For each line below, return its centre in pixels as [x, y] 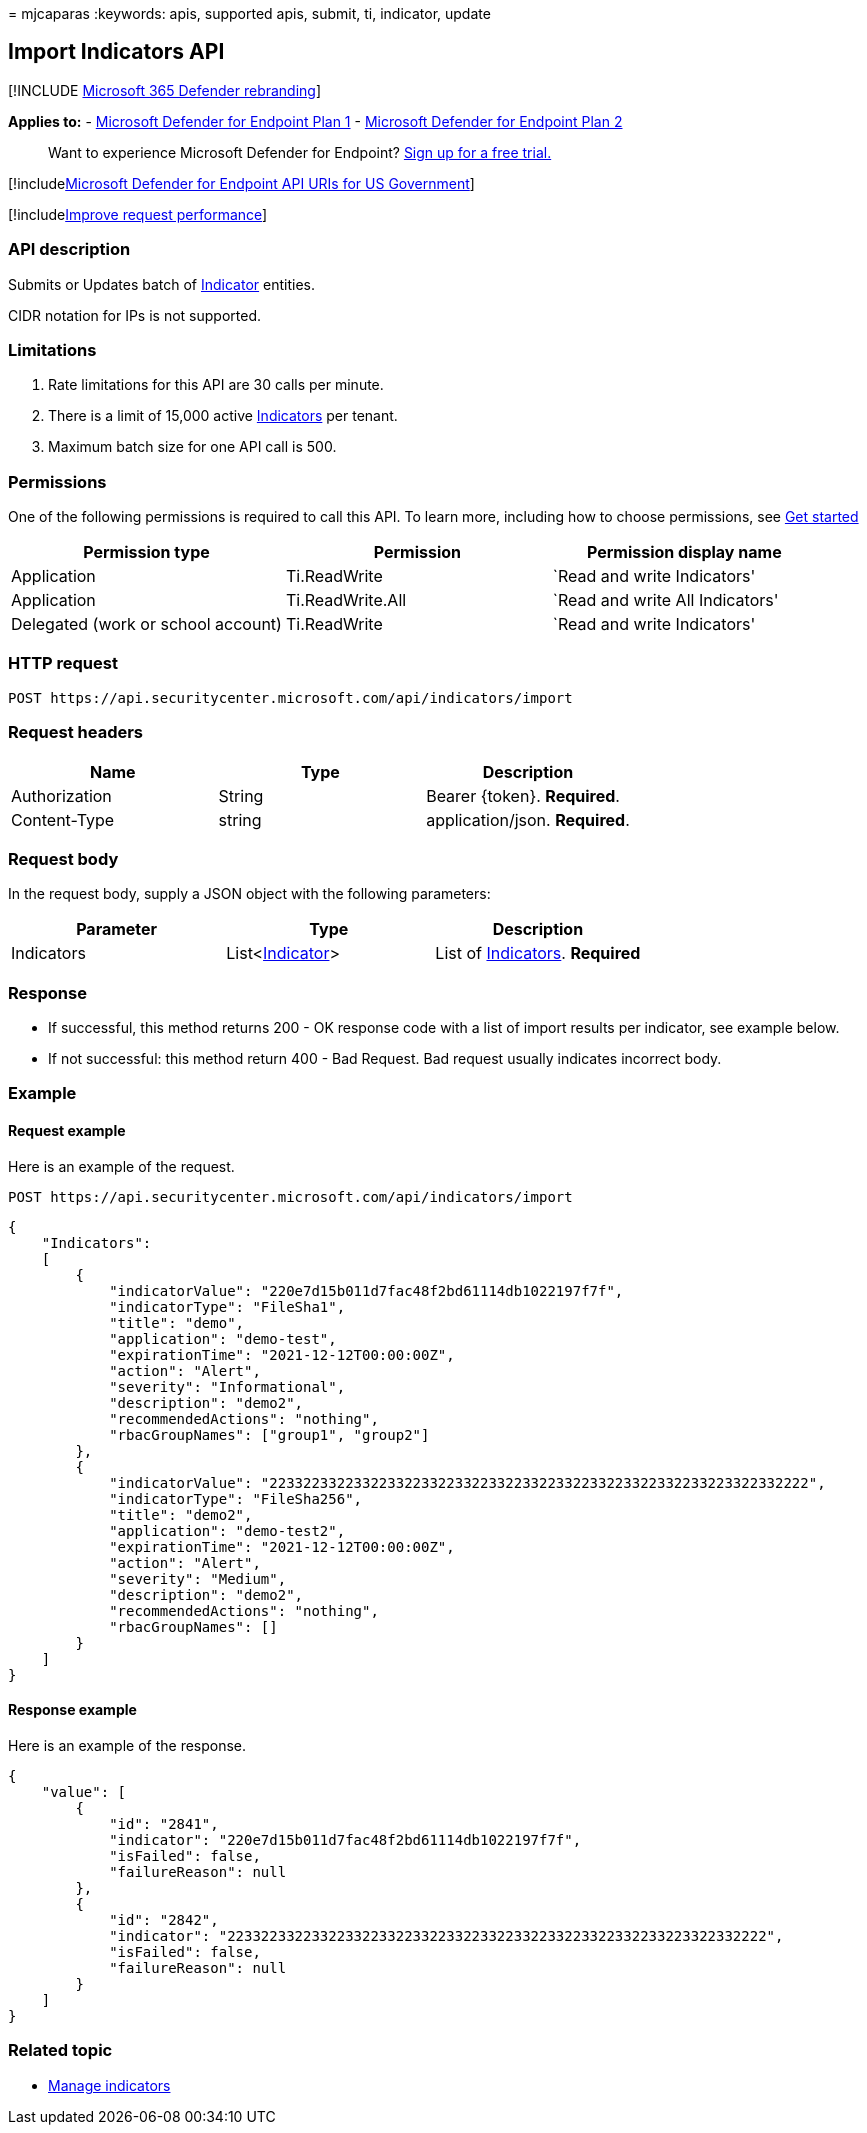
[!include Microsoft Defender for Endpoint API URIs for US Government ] [241, 183]
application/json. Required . [528, 819]
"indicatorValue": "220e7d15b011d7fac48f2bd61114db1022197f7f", [366, 1290]
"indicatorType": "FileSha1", [227, 1306]
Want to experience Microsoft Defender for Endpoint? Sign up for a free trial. [300, 152]
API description [69, 249]
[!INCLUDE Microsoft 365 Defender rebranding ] [165, 90]
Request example [67, 1131]
